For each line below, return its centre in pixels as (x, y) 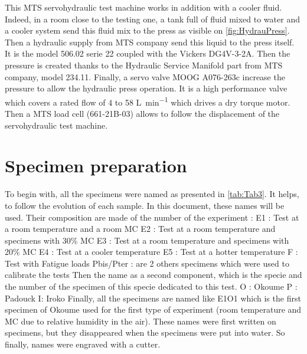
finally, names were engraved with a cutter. (83, 344)
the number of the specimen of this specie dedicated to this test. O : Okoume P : (151, 286)
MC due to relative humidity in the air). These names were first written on (141, 321)
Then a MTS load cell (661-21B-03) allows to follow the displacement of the (142, 113)
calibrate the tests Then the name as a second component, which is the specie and (153, 275)
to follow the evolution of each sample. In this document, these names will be (145, 205)
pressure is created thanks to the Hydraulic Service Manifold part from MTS (144, 65)
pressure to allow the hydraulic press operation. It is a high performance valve (146, 88)
